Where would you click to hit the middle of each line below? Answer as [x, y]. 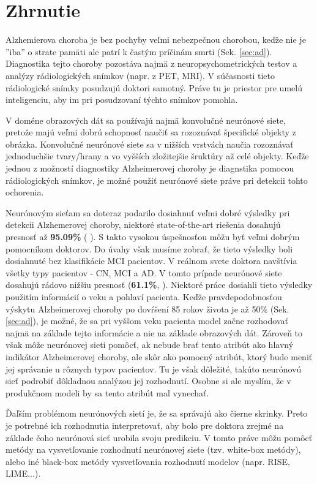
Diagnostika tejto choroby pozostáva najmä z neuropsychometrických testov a [151, 63]
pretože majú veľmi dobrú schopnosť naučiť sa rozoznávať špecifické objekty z [151, 132]
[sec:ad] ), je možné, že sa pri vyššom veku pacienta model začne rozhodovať [147, 321]
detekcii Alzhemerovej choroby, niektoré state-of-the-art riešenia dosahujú [143, 225]
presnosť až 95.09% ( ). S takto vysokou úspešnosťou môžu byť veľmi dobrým [153, 237]
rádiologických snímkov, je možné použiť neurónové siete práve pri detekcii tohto [157, 180]
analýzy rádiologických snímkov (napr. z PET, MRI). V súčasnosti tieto [140, 75]
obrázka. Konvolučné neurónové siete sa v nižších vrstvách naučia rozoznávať [150, 144]
